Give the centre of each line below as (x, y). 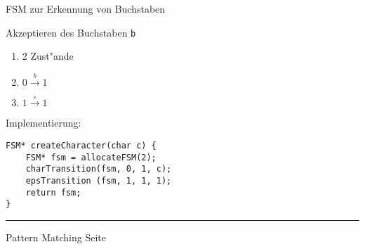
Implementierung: (44, 123)
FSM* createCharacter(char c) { (81, 146)
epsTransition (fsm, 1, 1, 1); (99, 181)
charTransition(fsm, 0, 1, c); (99, 169)
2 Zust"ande (48, 56)
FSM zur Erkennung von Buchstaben (86, 8)
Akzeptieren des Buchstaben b (71, 32)
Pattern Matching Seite (56, 237)
